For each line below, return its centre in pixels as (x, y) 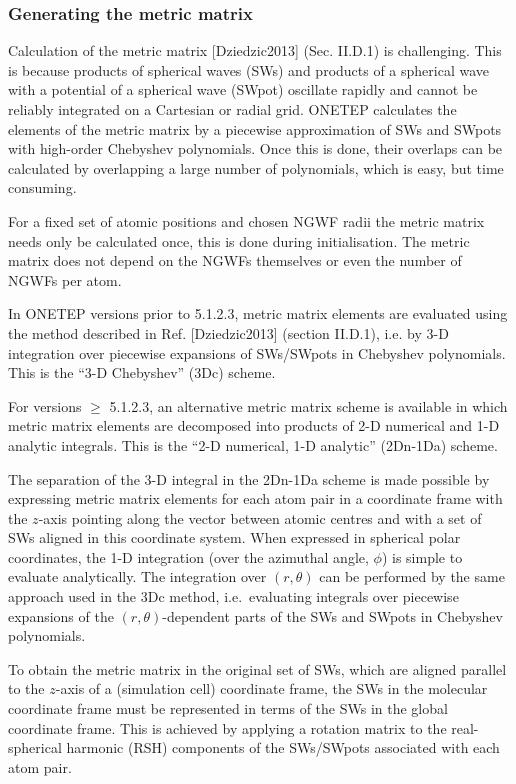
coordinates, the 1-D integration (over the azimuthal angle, (188, 556)
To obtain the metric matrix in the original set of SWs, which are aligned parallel (257, 668)
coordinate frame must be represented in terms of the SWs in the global (228, 708)
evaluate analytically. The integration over (137, 576)
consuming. (42, 187)
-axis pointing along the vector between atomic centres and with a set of (260, 517)
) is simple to (422, 556)
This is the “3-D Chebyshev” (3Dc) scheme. (142, 372)
